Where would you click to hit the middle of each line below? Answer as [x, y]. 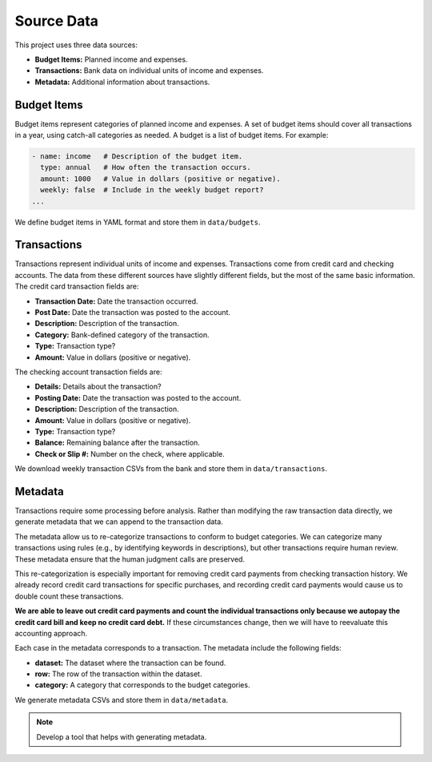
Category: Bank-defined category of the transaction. [122, 335]
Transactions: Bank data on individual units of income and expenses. [149, 71]
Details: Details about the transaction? [98, 387]
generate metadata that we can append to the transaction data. [119, 522]
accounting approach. [51, 633]
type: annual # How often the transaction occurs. [146, 167]
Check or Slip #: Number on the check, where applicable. [130, 454]
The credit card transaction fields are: [77, 286]
